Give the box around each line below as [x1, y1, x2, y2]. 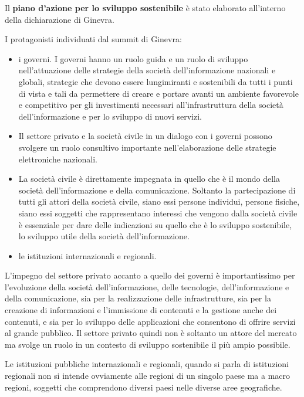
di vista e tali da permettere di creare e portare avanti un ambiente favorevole [18, 87, 299, 99]
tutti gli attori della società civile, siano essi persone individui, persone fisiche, [18, 195, 300, 208]
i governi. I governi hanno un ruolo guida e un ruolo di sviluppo [18, 52, 248, 65]
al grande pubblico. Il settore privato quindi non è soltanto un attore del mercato [5, 327, 297, 339]
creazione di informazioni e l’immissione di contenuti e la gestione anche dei [5, 304, 277, 316]
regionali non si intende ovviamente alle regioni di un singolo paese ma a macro [5, 369, 291, 382]
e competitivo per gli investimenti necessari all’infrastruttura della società [18, 99, 283, 111]
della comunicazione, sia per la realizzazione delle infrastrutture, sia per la [5, 292, 271, 304]
